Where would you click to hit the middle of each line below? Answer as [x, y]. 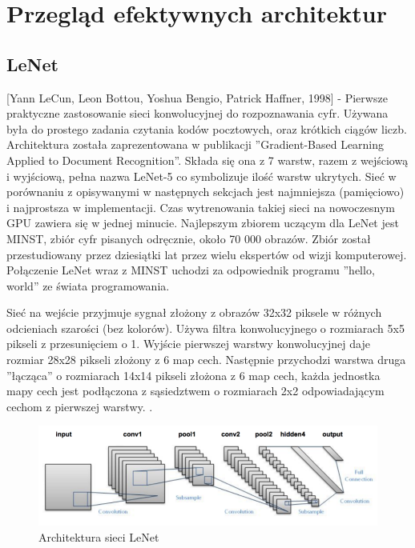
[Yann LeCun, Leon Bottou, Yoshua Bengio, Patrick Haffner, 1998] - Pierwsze [197, 97]
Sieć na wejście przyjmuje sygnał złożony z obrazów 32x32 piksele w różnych [194, 312]
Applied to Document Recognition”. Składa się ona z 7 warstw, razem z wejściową [207, 160]
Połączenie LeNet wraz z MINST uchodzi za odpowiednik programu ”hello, [191, 270]
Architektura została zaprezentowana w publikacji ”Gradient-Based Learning [195, 144]
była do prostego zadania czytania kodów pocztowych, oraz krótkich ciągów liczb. [207, 128]
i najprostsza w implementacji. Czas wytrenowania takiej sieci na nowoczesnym [201, 207]
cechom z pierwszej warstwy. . [80, 406]
